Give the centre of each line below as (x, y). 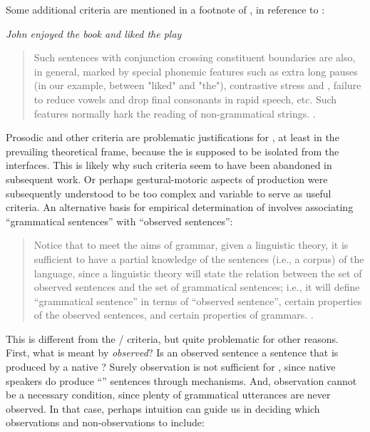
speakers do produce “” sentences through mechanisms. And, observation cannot (181, 380)
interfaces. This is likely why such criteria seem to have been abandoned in (169, 165)
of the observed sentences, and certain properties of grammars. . (174, 315)
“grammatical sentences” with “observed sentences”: (119, 221)
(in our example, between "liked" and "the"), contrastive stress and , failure (197, 85)
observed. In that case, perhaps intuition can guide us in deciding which (163, 408)
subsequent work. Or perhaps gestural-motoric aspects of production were (167, 179)
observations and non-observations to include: (105, 422)
